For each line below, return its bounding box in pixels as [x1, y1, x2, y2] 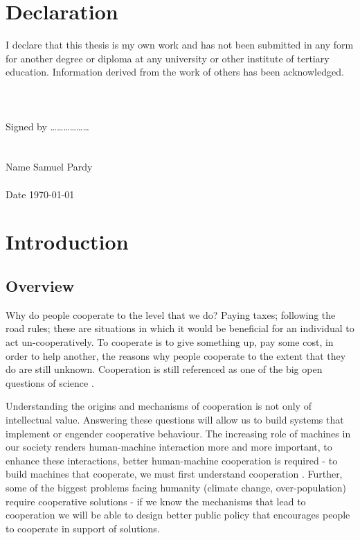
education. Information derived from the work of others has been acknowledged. [6, 64, 344, 79]
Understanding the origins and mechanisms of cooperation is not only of [6, 399, 312, 413]
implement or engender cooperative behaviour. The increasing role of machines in [6, 426, 351, 440]
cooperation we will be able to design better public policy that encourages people [6, 507, 350, 522]
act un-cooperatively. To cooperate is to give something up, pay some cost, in [6, 335, 334, 349]
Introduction [6, 227, 129, 256]
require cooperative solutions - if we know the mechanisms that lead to [6, 494, 306, 508]
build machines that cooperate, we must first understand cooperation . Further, [6, 467, 343, 481]
